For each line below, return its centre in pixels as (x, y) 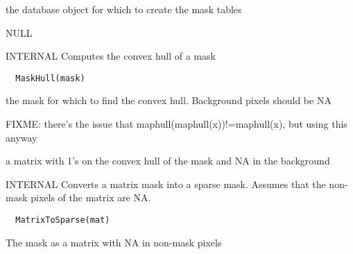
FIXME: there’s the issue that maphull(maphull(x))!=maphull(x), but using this (176, 124)
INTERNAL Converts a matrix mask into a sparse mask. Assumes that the (166, 184)
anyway (21, 137)
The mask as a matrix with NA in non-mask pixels (114, 242)
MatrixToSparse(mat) (63, 220)
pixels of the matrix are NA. (91, 197)
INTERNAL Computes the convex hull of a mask (111, 56)
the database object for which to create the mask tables (124, 9)
